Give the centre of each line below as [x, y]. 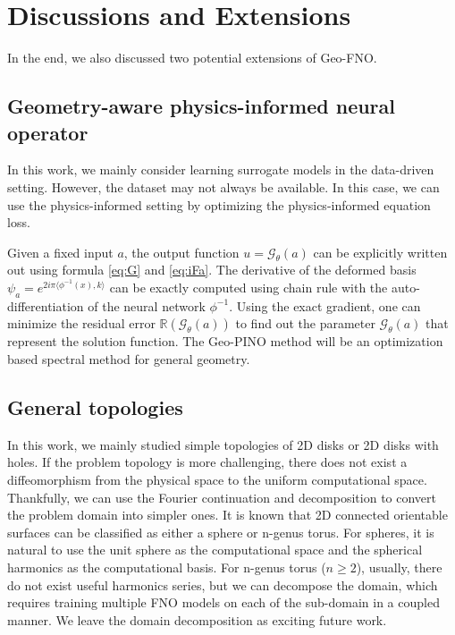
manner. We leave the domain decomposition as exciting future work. [197, 619]
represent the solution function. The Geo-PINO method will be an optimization [225, 341]
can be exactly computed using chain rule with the [249, 288]
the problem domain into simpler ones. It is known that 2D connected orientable [227, 515]
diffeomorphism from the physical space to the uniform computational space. [217, 480]
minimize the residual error [81, 323]
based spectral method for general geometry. [129, 359]
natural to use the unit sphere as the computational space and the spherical [215, 550]
